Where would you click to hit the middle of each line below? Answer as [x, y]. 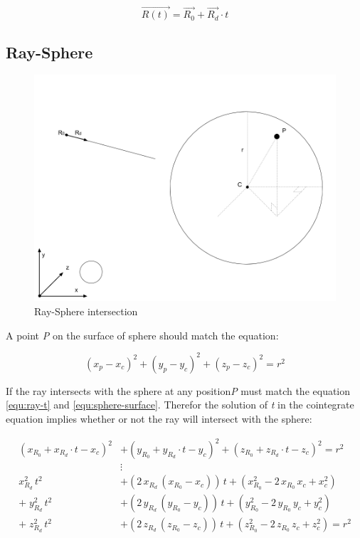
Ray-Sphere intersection [86, 311]
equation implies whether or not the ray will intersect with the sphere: [159, 418]
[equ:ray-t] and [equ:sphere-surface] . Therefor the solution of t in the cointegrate [180, 405]
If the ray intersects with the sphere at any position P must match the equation [178, 390]
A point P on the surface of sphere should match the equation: [142, 335]
